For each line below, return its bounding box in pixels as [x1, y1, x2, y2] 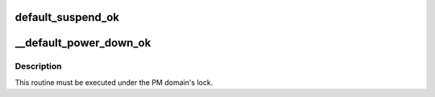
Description [14, 61, 62, 72]
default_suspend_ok [14, 10, 120, 24]
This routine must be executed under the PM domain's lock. [14, 77, 213, 87]
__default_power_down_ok [14, 36, 151, 50]
